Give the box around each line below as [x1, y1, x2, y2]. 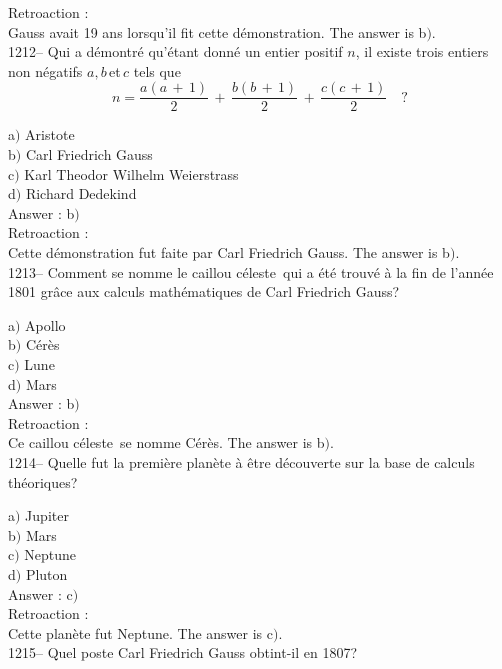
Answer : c [8, 583, 73, 604]
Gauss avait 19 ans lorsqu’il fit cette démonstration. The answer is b [8, 21, 427, 42]
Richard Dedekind [25, 183, 137, 204]
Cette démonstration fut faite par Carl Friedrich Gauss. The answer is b [8, 242, 450, 262]
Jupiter [25, 505, 69, 526]
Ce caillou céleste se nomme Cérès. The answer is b [8, 432, 325, 453]
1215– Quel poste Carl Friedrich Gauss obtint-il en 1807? [8, 642, 358, 663]
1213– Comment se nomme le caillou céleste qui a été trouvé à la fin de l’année [8, 261, 494, 282]
